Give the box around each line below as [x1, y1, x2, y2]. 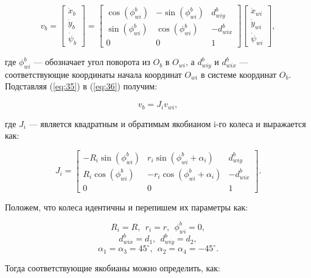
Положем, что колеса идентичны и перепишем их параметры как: [5, 200, 248, 213]
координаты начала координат [72, 68, 182, 80]
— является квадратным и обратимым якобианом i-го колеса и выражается [29, 117, 306, 130]
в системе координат [200, 68, 277, 80]
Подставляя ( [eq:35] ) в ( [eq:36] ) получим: [5, 80, 158, 92]
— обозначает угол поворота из [33, 55, 150, 68]
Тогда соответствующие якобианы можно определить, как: [5, 261, 220, 274]
